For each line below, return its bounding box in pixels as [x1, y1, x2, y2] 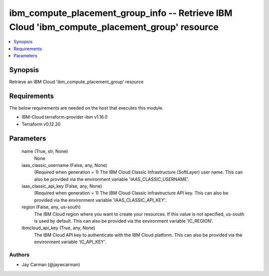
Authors [9, 251, 30, 258]
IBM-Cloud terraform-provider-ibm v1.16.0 [21, 114, 108, 120]
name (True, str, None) [21, 148, 68, 154]
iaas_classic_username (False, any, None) [21, 162, 107, 168]
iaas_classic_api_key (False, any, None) [21, 183, 102, 189]
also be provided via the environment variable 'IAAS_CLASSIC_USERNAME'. [34, 176, 189, 182]
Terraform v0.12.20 [21, 121, 61, 127]
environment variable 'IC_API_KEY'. [34, 239, 107, 245]
